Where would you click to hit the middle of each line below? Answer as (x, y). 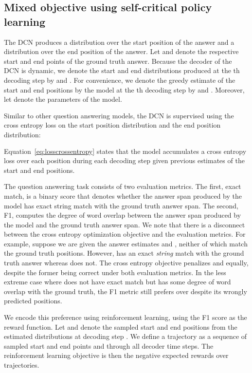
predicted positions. (33, 301)
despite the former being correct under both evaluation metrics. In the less (115, 272)
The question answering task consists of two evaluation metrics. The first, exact (123, 186)
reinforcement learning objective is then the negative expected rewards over (116, 355)
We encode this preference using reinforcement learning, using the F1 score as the (126, 317)
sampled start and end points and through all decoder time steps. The (109, 345)
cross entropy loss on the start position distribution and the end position (112, 125)
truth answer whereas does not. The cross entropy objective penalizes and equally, (126, 263)
